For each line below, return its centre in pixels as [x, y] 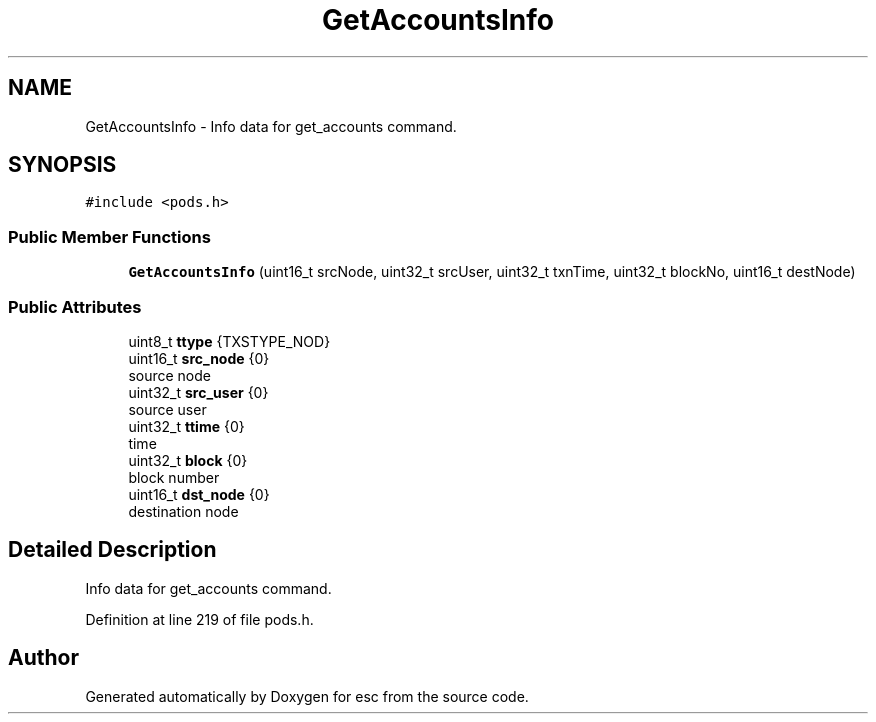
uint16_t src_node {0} [199, 358]
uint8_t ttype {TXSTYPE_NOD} [229, 341]
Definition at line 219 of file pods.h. [199, 619]
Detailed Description [112, 550]
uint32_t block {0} [188, 460]
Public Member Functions [109, 236]
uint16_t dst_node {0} [199, 494]
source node [169, 375]
